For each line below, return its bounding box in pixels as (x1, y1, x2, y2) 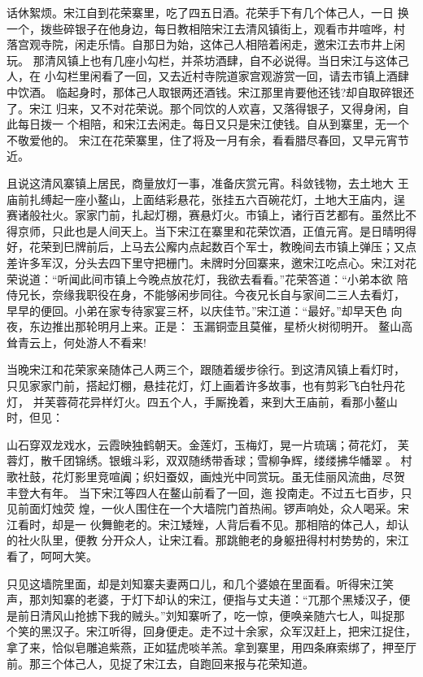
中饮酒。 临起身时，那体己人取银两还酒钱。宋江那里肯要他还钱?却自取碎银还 (7, 83, 415, 100)
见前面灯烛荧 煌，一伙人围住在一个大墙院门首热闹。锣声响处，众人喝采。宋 (7, 500, 409, 517)
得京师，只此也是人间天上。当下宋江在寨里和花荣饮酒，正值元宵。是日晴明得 (7, 222, 416, 239)
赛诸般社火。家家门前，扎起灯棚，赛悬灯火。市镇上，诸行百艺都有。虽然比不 (7, 206, 416, 223)
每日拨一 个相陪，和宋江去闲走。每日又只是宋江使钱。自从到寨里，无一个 (17, 115, 409, 132)
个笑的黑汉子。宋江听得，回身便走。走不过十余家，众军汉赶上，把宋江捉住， (7, 623, 416, 640)
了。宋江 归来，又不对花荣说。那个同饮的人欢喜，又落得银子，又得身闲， (7, 99, 398, 116)
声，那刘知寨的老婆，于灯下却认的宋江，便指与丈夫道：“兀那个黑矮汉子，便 (7, 591, 411, 608)
